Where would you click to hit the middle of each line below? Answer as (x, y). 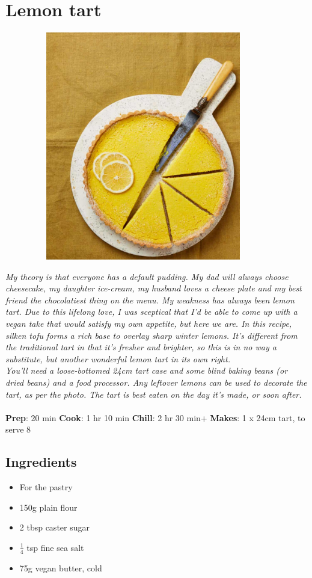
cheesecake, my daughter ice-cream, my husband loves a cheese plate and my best (154, 288)
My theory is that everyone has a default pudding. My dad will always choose (147, 276)
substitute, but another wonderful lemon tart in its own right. (118, 358)
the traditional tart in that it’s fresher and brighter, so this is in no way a (141, 347)
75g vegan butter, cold (61, 567)
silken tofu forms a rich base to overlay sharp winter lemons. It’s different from (151, 335)
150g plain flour (48, 507)
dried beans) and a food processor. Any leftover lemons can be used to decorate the (156, 382)
